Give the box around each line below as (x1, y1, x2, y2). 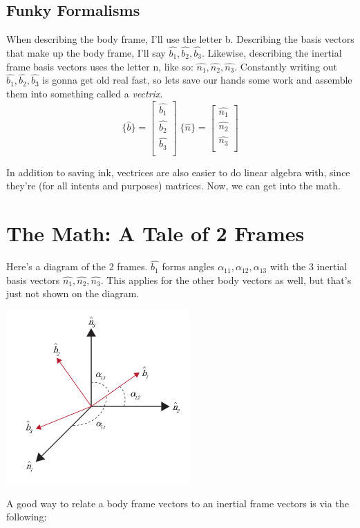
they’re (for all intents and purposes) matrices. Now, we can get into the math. (6, 178, 341, 193)
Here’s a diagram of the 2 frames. (6, 259, 148, 274)
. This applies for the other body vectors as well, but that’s (100, 272, 352, 287)
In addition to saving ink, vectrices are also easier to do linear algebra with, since (6, 164, 350, 179)
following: (6, 509, 47, 524)
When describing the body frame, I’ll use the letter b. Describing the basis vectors (6, 32, 354, 46)
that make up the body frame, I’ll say (6, 46, 166, 60)
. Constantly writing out (234, 59, 337, 73)
